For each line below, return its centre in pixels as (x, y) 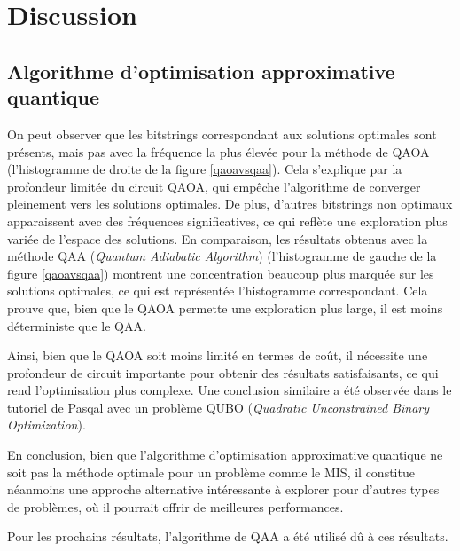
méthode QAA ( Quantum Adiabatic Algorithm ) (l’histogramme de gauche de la (222, 256)
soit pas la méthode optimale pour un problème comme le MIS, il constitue (211, 472)
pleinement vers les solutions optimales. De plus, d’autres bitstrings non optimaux (230, 204)
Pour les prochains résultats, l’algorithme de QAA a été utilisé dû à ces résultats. (228, 536)
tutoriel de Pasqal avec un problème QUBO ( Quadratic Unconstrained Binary (218, 407)
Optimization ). (47, 425)
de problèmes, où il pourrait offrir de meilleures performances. (175, 506)
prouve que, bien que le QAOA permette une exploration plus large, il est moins (225, 307)
